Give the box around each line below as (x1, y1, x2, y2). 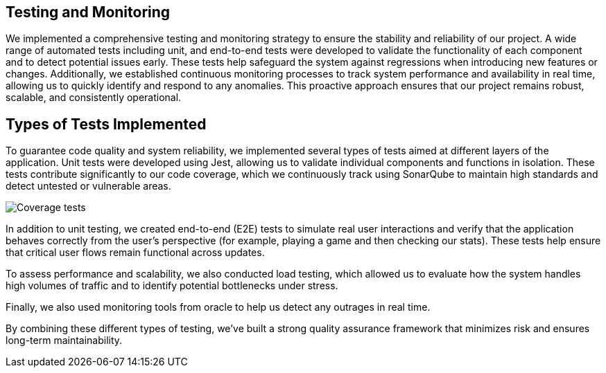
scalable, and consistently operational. (6, 91, 182, 104)
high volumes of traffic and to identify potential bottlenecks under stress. (6, 280, 338, 292)
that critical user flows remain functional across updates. (6, 246, 265, 259)
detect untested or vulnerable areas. (6, 180, 171, 192)
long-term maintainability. (6, 334, 123, 347)
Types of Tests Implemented (6, 115, 207, 133)
